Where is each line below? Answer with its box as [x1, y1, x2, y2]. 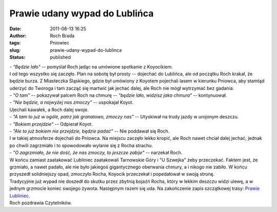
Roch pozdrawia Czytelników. [9, 200, 72, 206]
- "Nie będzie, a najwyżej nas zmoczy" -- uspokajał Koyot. [9, 99, 133, 105]
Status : [9, 54, 26, 60]
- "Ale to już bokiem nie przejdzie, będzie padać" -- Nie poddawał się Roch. [9, 128, 170, 134]
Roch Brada [50, 32, 75, 38]
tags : [9, 40, 21, 46]
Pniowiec [50, 40, 69, 46]
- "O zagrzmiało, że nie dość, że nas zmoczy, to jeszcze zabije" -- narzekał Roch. [9, 150, 183, 156]
